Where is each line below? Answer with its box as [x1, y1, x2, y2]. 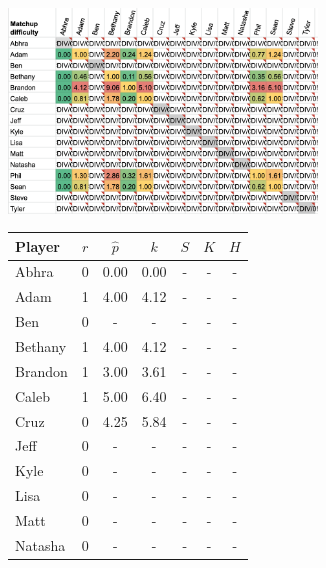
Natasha [15, 534, 66, 555]
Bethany [15, 336, 67, 356]
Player [15, 235, 60, 256]
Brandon [15, 360, 68, 381]
